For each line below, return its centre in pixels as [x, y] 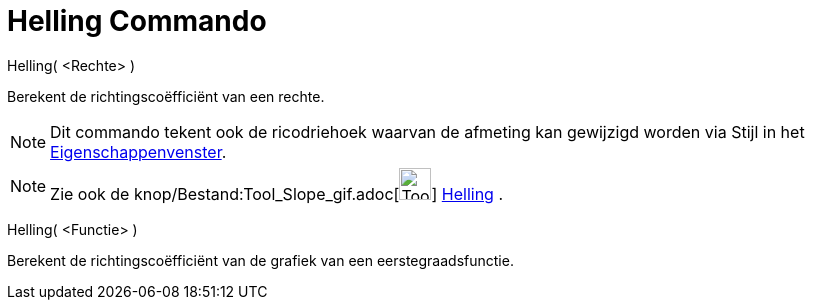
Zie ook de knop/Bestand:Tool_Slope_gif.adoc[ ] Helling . [276, 193]
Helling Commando [137, 21]
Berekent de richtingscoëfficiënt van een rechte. [166, 96]
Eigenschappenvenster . [138, 151]
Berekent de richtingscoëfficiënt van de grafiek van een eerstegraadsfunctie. [260, 260]
